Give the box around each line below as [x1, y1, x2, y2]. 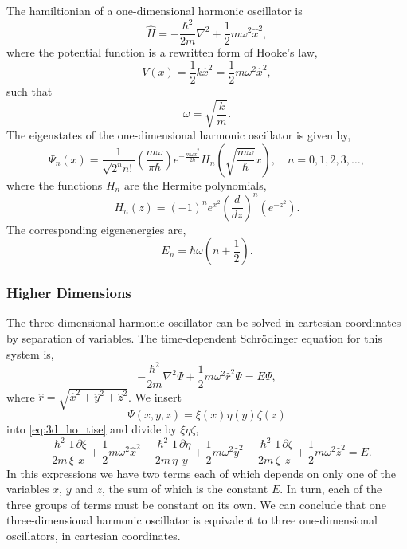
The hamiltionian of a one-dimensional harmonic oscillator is [6, 2, 303, 18]
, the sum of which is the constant [101, 480, 268, 497]
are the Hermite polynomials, [123, 176, 267, 193]
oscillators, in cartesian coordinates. [6, 527, 181, 543]
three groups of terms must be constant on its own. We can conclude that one [6, 496, 386, 512]
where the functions [6, 176, 103, 193]
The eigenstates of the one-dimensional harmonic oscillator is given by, [6, 126, 351, 143]
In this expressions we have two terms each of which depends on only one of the [6, 465, 396, 481]
